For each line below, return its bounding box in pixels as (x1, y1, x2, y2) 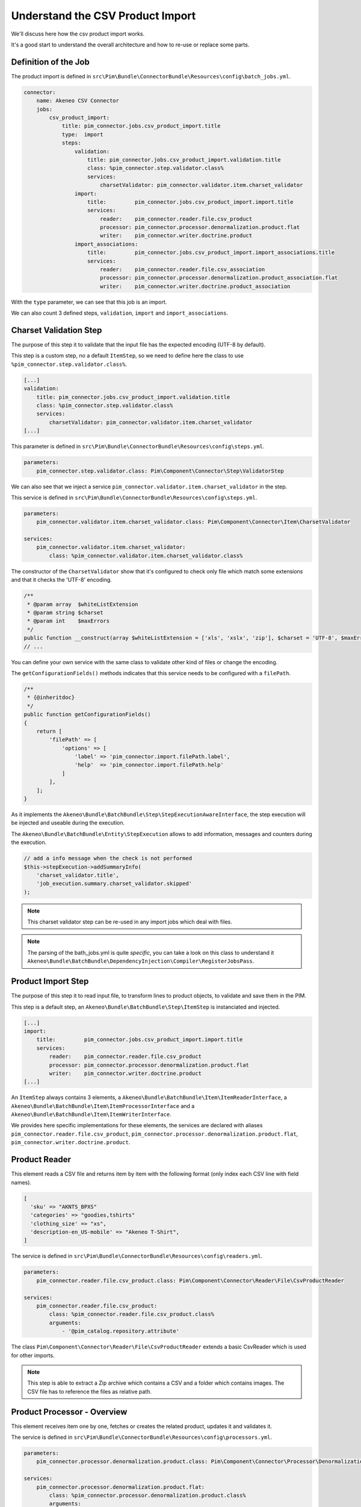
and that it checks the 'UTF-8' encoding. (11, 576, 113, 584)
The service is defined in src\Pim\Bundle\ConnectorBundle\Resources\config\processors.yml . (11, 1433, 273, 1441)
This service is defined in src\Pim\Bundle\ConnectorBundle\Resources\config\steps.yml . (11, 494, 258, 501)
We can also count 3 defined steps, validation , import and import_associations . (11, 309, 229, 316)
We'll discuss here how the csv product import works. (11, 30, 145, 37)
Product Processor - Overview (11, 1406, 128, 1417)
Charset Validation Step (11, 326, 102, 335)
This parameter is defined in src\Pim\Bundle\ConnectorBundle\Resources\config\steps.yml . (11, 443, 265, 450)
